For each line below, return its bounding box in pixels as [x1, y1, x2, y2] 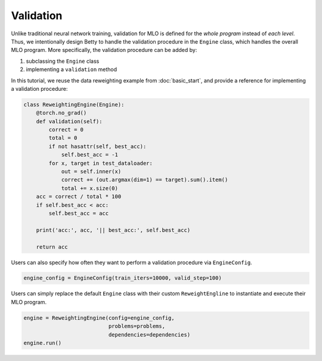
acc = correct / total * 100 [36, 193, 122, 200]
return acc [36, 243, 68, 250]
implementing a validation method [26, 66, 117, 73]
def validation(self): [36, 118, 103, 125]
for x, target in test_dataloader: [48, 160, 153, 167]
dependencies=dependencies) [108, 331, 191, 338]
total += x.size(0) [61, 185, 119, 191]
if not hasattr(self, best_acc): [48, 143, 147, 149]
